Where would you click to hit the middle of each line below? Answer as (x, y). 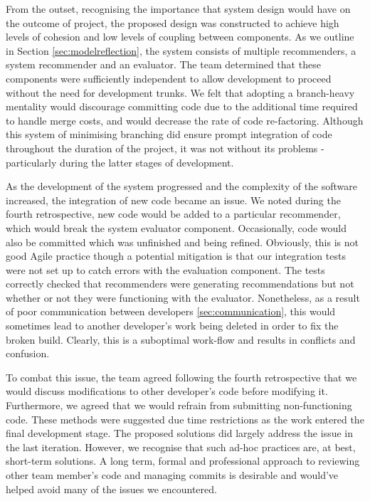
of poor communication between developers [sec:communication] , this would (171, 311)
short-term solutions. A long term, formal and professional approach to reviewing (183, 461)
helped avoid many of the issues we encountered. (111, 489)
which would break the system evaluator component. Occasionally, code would (176, 227)
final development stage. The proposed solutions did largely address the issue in (180, 433)
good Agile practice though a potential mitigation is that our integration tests (176, 256)
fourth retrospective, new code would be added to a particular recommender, (173, 214)
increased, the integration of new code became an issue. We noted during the (173, 200)
